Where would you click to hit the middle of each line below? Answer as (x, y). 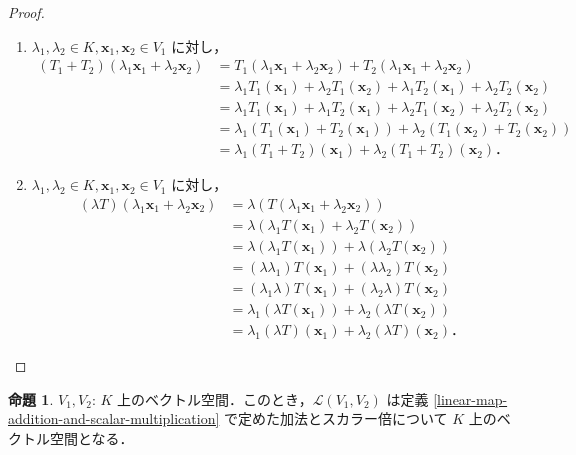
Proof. (26, 12)
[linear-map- (470, 398)
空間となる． (91, 437)
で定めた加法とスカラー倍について (336, 418)
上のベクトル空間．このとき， (215, 398)
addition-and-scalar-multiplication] (114, 418)
